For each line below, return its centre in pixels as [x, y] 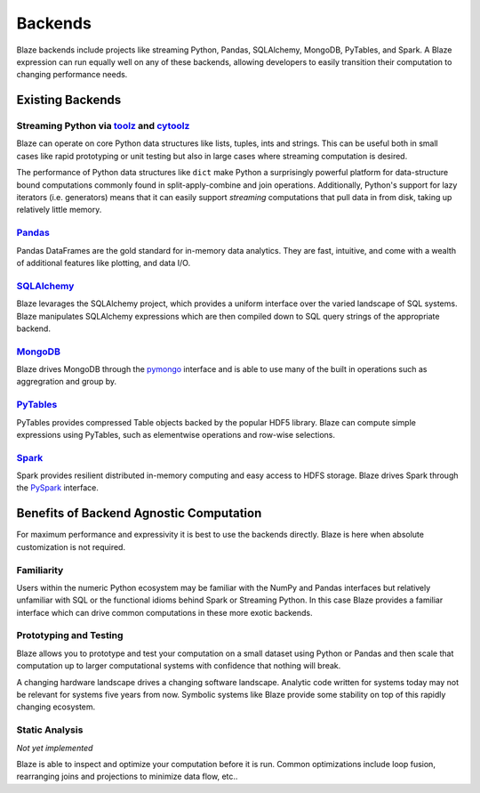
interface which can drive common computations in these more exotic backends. [164, 612]
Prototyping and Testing [70, 635]
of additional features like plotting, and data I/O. [104, 263]
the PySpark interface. [58, 488]
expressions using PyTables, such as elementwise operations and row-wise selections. [176, 434]
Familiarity [40, 570]
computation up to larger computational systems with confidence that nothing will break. [179, 666]
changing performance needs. [72, 75]
